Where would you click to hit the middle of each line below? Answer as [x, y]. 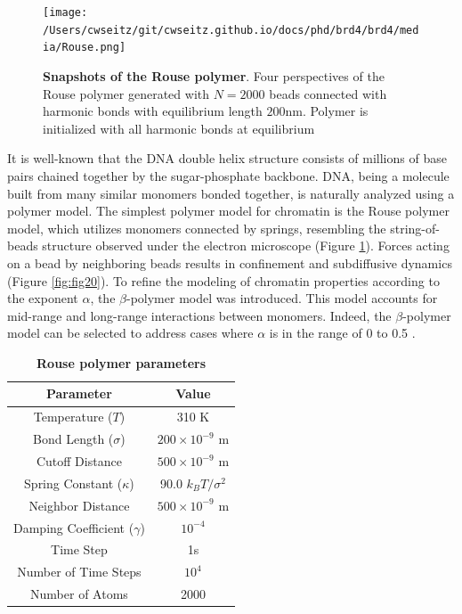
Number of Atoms [79, 594]
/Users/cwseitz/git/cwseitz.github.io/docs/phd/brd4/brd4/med [231, 30]
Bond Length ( [73, 439]
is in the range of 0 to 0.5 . [342, 333]
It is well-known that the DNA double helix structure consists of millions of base [227, 158]
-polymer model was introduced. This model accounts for [282, 298]
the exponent [43, 298]
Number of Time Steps [79, 572]
